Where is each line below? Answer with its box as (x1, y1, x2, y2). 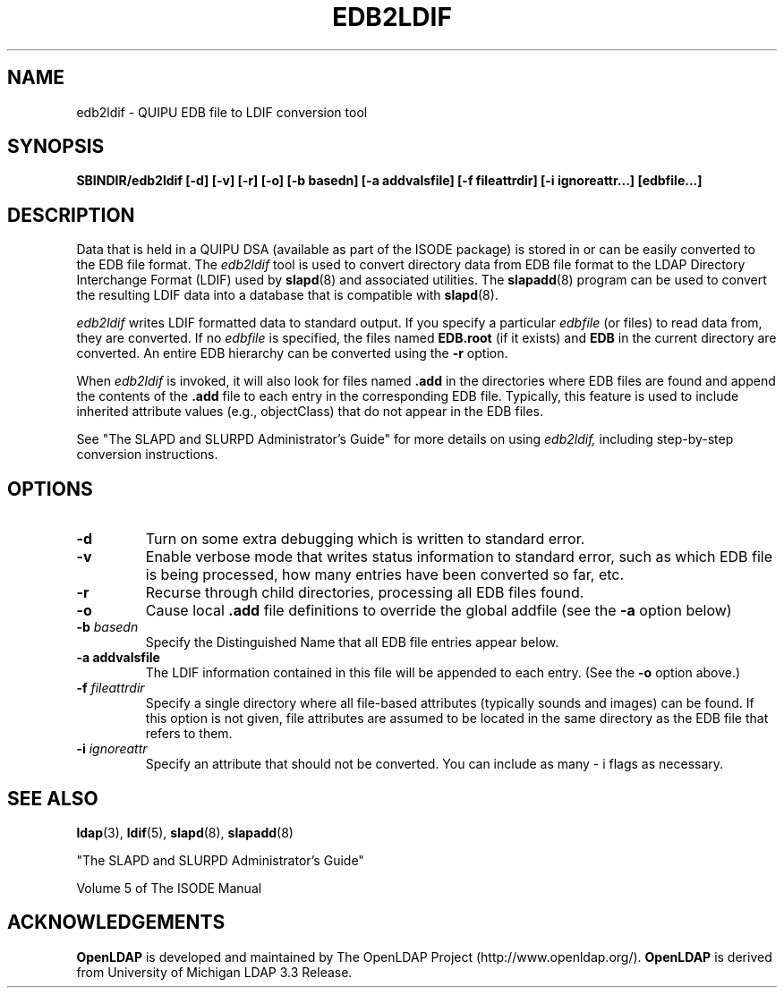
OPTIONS (7, 477, 93, 500)
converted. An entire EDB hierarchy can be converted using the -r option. (76, 345, 508, 361)
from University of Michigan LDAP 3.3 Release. (76, 964, 353, 980)
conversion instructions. (76, 446, 218, 463)
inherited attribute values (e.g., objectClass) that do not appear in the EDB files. (76, 404, 543, 420)
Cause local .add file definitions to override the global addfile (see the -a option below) (145, 601, 732, 620)
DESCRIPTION (7, 203, 135, 226)
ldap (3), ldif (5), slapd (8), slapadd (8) (76, 824, 294, 840)
